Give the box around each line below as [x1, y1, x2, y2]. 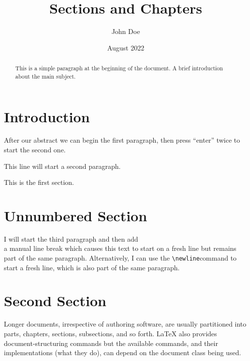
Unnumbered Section [4, 205, 147, 225]
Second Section [4, 291, 106, 311]
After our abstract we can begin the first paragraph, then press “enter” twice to [4, 135, 240, 145]
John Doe [111, 26, 140, 36]
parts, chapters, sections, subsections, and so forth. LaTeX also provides [4, 328, 217, 339]
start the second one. [4, 144, 66, 154]
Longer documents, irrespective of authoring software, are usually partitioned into [4, 319, 247, 329]
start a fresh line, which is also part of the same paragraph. [4, 262, 180, 272]
